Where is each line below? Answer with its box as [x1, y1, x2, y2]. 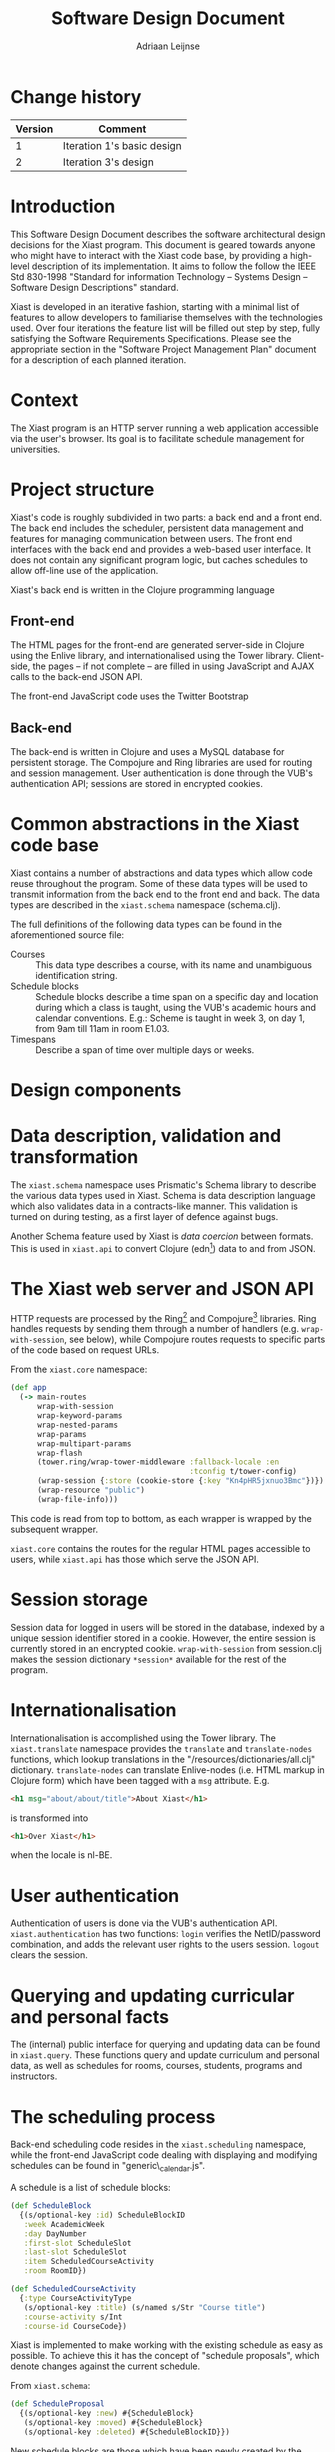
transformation [10, 1146, 139, 1169]
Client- [296, 650, 325, 662]
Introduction [10, 195, 116, 217]
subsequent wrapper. [10, 1523, 98, 1535]
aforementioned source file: [10, 929, 125, 941]
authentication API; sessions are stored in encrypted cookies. [10, 778, 263, 790]
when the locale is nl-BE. [10, 1849, 113, 1861]
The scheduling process [10, 2105, 216, 2128]
